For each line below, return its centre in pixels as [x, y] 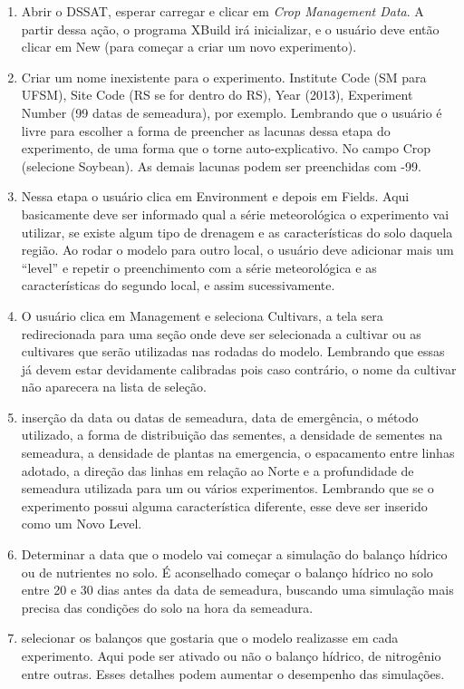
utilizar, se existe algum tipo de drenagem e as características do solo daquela [237, 232]
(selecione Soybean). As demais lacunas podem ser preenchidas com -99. [221, 165]
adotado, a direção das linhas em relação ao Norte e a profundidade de [217, 470]
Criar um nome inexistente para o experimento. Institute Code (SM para [224, 77]
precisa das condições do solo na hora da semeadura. [167, 607]
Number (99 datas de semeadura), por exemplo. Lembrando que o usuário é [232, 112]
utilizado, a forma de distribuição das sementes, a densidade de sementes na [232, 435]
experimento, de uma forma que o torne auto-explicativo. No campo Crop [226, 148]
